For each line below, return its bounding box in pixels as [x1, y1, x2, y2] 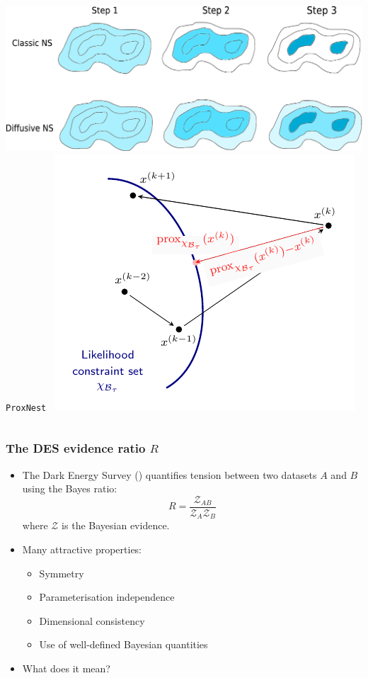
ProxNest [6, 402, 47, 413]
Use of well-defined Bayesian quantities [39, 637, 208, 652]
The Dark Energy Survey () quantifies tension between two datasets [22, 467, 317, 482]
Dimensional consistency [39, 613, 145, 628]
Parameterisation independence [39, 589, 175, 604]
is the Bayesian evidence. [62, 518, 170, 533]
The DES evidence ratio [6, 439, 146, 457]
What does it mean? [22, 660, 110, 675]
